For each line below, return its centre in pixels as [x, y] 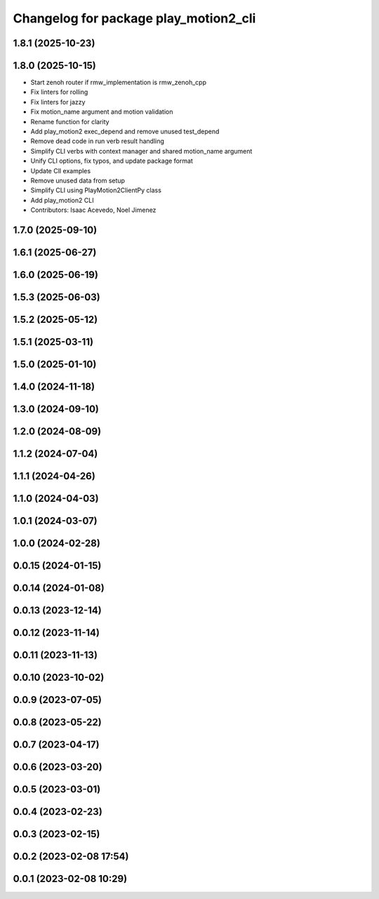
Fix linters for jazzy [58, 102]
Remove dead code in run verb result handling [98, 141]
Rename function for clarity [70, 121]
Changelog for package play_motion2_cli [134, 18]
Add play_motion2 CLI [62, 200]
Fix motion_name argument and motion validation [102, 112]
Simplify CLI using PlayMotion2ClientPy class [96, 190]
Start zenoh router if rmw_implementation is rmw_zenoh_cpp [119, 82]
